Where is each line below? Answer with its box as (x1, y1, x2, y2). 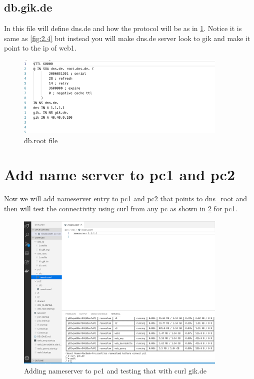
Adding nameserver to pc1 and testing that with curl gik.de (24, 365, 207, 375)
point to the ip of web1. (4, 43, 76, 53)
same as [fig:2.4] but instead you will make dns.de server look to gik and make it (4, 33, 250, 43)
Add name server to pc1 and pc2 (4, 164, 235, 185)
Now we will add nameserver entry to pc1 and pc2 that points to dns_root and (4, 193, 247, 204)
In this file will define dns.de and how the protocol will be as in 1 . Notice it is (4, 23, 242, 34)
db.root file (24, 135, 58, 145)
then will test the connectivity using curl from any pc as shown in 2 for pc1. (4, 203, 237, 213)
